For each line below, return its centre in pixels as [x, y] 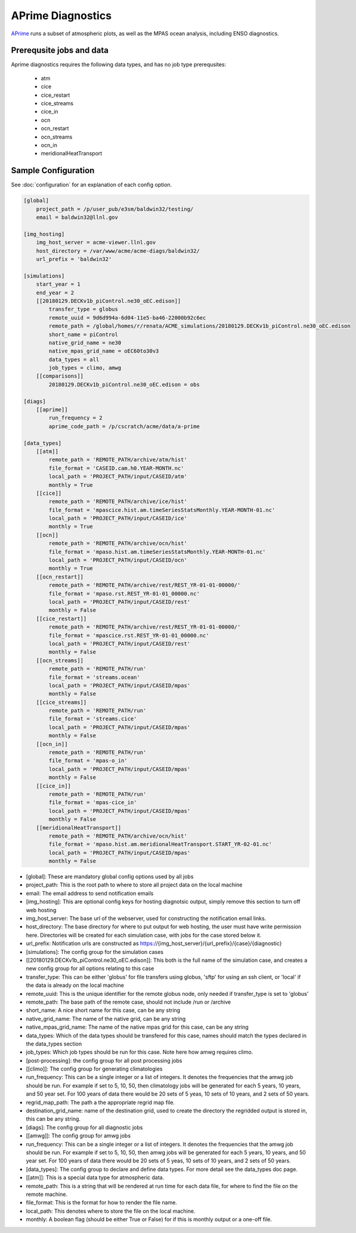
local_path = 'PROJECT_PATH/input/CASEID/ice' [118, 519]
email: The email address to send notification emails [90, 893]
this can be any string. [53, 1119]
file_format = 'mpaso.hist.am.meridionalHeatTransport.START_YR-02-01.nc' [160, 844]
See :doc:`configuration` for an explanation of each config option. [92, 185]
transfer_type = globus [83, 309]
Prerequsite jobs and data [60, 50]
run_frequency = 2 [75, 418]
